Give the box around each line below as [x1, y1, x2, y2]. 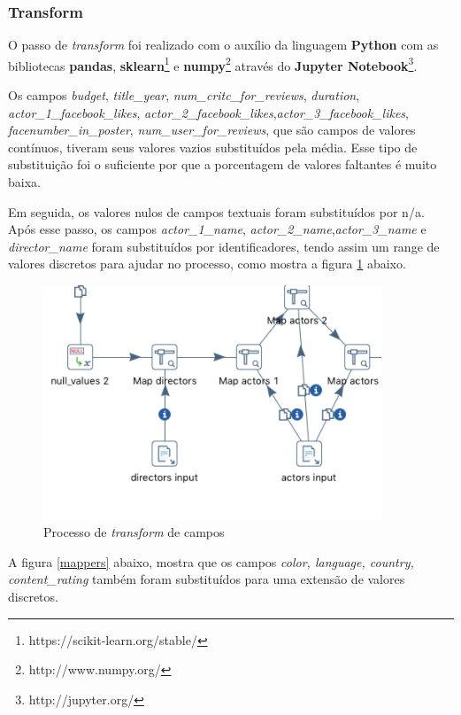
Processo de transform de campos [43, 523, 225, 541]
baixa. [8, 173, 41, 191]
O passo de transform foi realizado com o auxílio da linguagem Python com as [8, 35, 439, 54]
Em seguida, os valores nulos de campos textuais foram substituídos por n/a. [8, 202, 425, 221]
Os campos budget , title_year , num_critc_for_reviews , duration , [8, 86, 360, 105]
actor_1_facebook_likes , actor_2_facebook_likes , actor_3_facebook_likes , [8, 103, 409, 121]
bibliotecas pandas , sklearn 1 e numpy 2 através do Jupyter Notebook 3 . [8, 53, 418, 74]
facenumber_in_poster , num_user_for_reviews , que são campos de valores [8, 120, 416, 139]
